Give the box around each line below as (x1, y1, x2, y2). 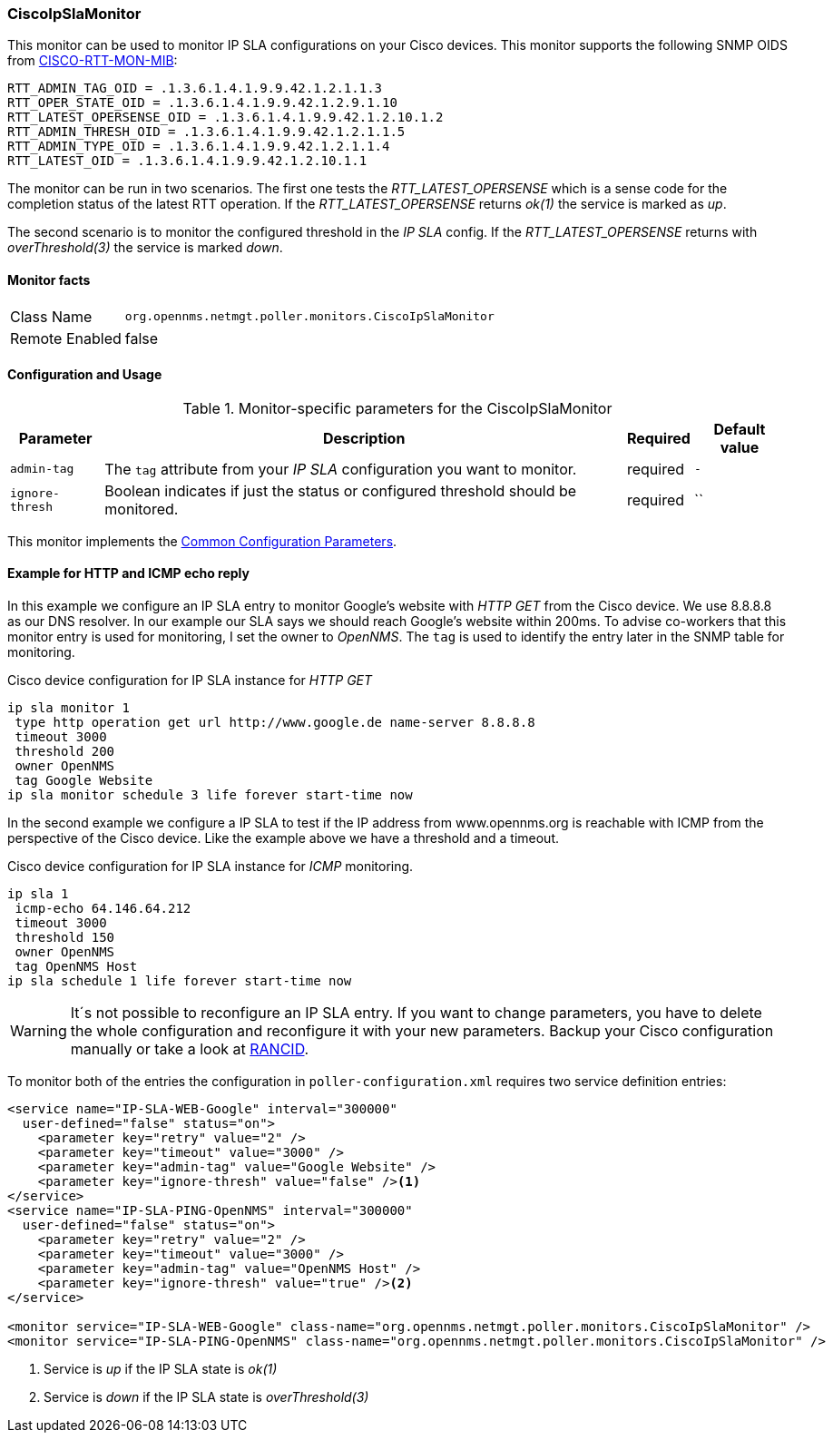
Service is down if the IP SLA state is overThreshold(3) (44, 1389, 369, 1406)
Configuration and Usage (7, 367, 162, 383)
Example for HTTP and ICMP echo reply (7, 565, 250, 582)
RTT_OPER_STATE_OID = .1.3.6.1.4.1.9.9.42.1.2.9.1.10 (7, 95, 397, 111)
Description (322, 428, 406, 447)
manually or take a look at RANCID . (70, 1040, 309, 1059)
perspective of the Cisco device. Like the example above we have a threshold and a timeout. (7, 830, 559, 847)
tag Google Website (15, 773, 153, 789)
